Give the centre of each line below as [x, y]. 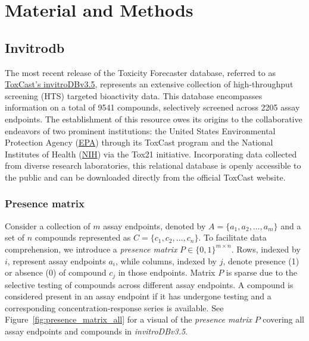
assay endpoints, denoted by [154, 225]
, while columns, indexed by [166, 261]
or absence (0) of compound [56, 272]
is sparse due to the [262, 272]
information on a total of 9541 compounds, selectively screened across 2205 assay [152, 107]
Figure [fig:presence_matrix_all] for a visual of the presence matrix [129, 319]
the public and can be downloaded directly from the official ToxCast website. [145, 177]
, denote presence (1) [261, 261]
